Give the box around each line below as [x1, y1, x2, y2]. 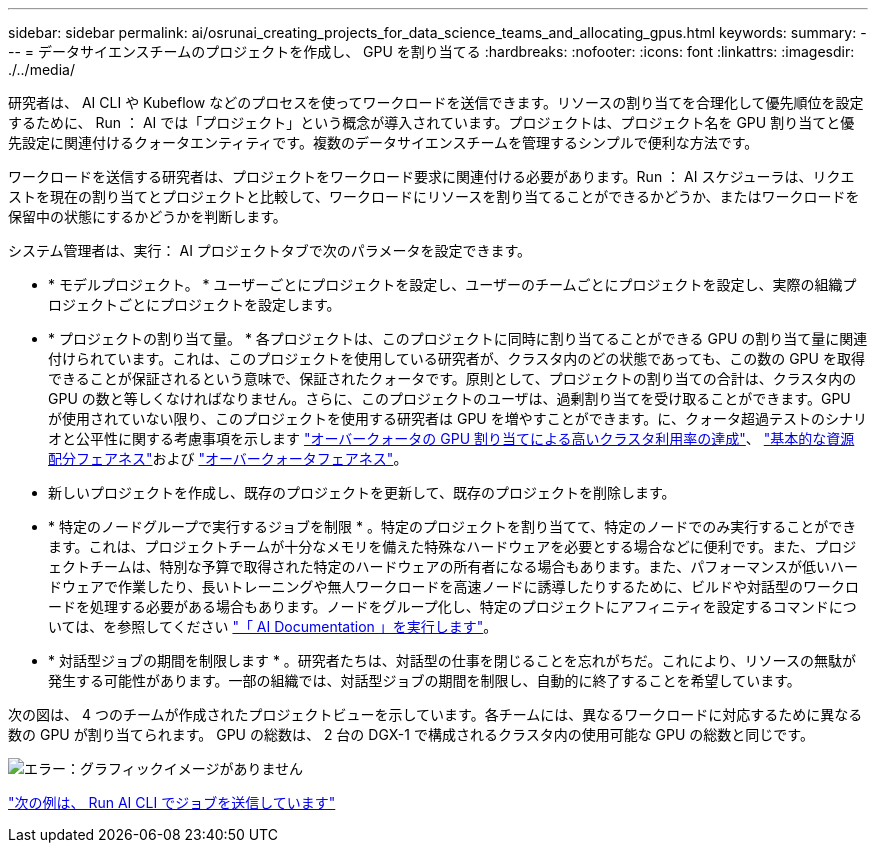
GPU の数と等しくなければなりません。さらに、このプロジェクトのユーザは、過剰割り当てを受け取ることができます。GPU [48, 390, 851, 407]
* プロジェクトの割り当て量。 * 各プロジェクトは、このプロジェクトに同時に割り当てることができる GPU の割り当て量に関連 [48, 330, 868, 347]
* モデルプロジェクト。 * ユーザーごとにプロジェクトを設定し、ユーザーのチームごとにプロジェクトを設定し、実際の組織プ [48, 276, 857, 293]
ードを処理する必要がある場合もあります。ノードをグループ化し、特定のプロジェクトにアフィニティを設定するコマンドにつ [48, 598, 857, 615]
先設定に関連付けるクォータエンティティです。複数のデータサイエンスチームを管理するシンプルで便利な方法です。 [8, 134, 759, 151]
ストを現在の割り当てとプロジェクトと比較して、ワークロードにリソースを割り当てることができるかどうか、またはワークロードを [8, 188, 860, 205]
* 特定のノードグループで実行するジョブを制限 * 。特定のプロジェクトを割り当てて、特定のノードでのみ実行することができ [48, 518, 857, 535]
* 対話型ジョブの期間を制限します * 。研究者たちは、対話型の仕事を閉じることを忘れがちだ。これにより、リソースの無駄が [48, 652, 856, 669]
